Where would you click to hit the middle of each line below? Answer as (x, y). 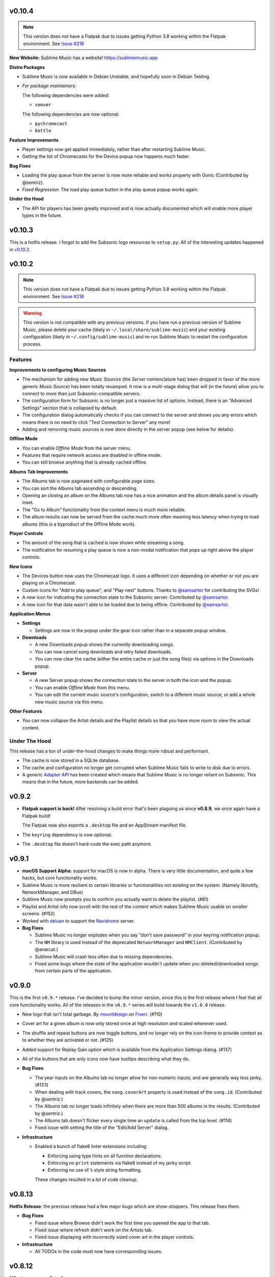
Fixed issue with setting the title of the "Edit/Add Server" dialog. (102, 1128)
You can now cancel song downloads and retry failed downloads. (103, 652)
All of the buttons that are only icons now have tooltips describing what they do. (106, 1059)
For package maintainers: (49, 86)
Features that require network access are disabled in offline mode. (92, 455)
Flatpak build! (36, 816)
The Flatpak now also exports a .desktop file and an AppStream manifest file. (104, 825)
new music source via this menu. (69, 702)
